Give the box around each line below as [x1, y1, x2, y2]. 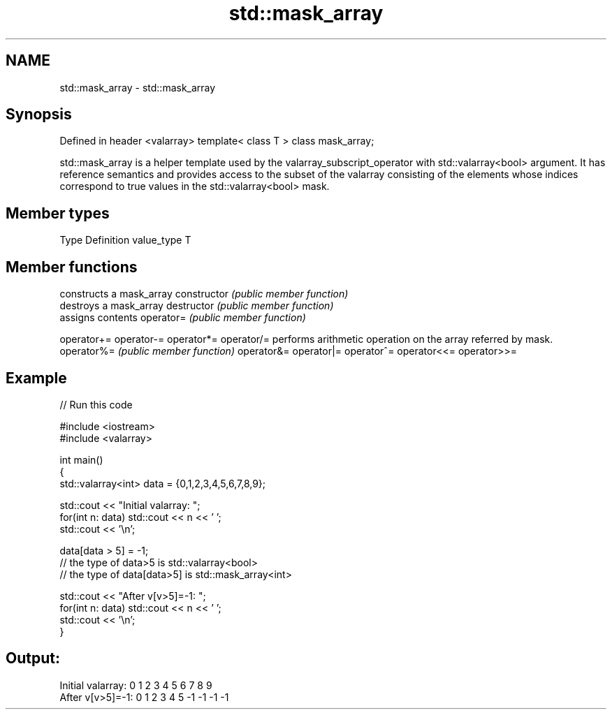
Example [6, 369, 67, 387]
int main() [59, 453, 103, 466]
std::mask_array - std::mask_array [59, 81, 216, 94]
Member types [6, 204, 110, 222]
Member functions [6, 258, 138, 276]
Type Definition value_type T [59, 234, 191, 246]
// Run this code [59, 398, 133, 411]
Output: [6, 649, 60, 668]
